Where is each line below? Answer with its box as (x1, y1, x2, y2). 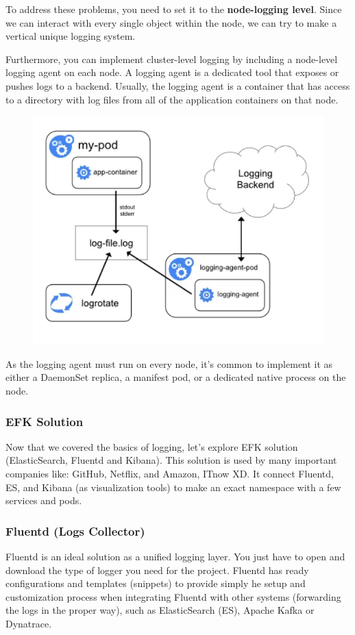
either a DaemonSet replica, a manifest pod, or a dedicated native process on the (5, 370, 346, 384)
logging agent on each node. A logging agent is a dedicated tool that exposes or (5, 65, 339, 79)
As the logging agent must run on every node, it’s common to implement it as (5, 356, 333, 371)
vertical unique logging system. (5, 29, 136, 43)
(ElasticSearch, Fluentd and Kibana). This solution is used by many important (5, 453, 337, 467)
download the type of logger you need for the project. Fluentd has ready (5, 562, 309, 577)
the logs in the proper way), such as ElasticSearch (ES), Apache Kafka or (5, 603, 315, 617)
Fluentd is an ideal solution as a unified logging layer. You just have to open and (5, 549, 345, 564)
